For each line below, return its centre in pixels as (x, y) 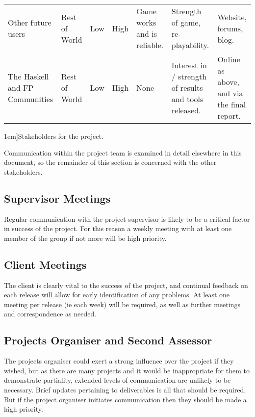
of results (187, 87)
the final (232, 104)
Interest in (189, 65)
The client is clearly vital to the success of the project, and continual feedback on (126, 285)
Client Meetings (45, 264)
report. (229, 116)
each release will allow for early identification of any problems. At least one (117, 295)
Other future (30, 22)
